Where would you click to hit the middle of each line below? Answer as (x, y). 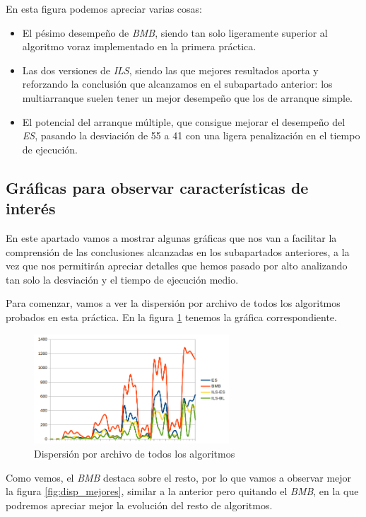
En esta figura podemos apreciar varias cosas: (104, 8)
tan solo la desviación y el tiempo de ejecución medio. (122, 279)
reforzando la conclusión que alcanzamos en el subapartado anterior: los (177, 84)
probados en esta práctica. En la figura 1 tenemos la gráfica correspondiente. (171, 316)
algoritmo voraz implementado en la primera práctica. (139, 46)
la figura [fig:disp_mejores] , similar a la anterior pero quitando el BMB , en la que (182, 491)
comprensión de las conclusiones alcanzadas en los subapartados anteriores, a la (178, 251)
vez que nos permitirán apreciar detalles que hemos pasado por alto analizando (177, 266)
